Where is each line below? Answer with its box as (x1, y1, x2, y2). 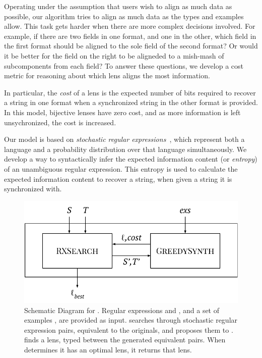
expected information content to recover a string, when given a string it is (4, 173, 232, 184)
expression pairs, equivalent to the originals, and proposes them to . (24, 324, 233, 335)
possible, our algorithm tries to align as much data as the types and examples (4, 11, 244, 21)
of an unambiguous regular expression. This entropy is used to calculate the (4, 163, 238, 174)
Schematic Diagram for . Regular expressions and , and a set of (24, 304, 220, 315)
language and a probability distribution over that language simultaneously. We (4, 143, 247, 154)
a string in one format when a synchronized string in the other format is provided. (4, 97, 258, 108)
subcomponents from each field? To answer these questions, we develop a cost (4, 60, 243, 71)
